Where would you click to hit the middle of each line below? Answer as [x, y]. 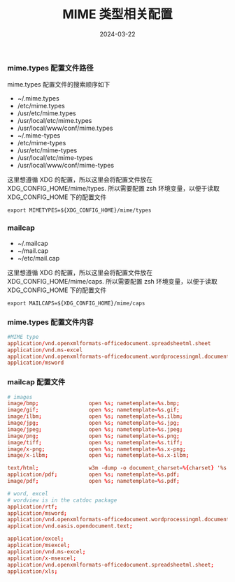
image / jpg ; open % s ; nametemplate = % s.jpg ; [93, 423]
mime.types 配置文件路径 [50, 68]
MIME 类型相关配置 [117, 14]
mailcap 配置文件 [36, 382]
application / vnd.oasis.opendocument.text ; [70, 526]
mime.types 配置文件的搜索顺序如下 [59, 85]
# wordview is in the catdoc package [62, 500]
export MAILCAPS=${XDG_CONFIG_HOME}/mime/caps [76, 303]
